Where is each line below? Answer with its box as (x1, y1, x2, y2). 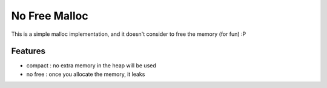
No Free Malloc (11, 9, 88, 22)
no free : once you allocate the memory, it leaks (26, 70, 145, 78)
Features (11, 46, 45, 56)
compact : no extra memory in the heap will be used (26, 62, 157, 69)
